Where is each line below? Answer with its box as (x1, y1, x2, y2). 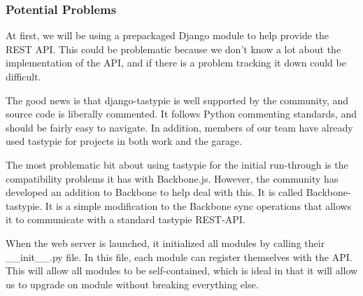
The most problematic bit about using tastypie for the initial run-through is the (6, 157, 348, 171)
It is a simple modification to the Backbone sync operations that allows (45, 198, 352, 213)
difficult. (6, 69, 41, 83)
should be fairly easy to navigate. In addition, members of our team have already (6, 120, 353, 134)
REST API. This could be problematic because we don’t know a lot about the (6, 41, 341, 56)
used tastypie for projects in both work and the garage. (6, 134, 242, 148)
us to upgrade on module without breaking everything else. (6, 276, 259, 291)
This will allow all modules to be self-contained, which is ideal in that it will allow (6, 263, 358, 278)
